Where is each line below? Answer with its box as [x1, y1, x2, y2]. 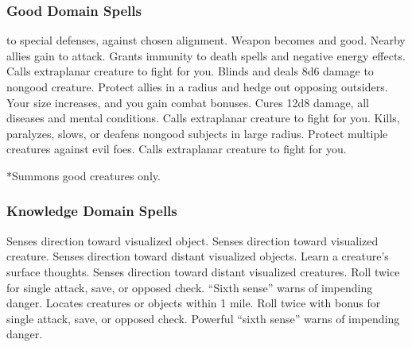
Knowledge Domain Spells [6, 201, 177, 221]
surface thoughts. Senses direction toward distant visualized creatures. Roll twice [6, 263, 400, 280]
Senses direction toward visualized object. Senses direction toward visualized [6, 232, 379, 249]
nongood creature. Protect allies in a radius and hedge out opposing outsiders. [6, 79, 388, 94]
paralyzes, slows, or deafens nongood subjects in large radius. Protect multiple [6, 125, 388, 141]
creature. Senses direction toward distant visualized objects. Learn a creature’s [6, 248, 389, 264]
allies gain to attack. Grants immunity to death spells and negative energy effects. [6, 47, 406, 64]
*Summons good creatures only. [6, 167, 161, 183]
